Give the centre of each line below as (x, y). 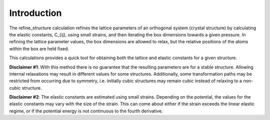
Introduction (35, 13)
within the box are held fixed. (39, 49)
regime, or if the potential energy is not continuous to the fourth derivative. (86, 111)
